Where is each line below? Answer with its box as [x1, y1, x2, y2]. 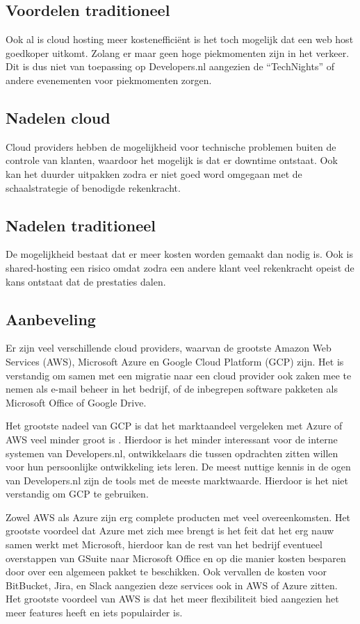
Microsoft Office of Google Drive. [6, 395, 147, 409]
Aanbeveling [6, 308, 96, 329]
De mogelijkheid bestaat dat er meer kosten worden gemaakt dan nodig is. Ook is [6, 247, 353, 261]
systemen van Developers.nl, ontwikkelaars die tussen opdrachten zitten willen [6, 445, 338, 460]
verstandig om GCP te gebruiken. [6, 486, 149, 501]
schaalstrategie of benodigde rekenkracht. [6, 180, 181, 195]
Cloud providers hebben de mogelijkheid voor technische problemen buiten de [6, 139, 336, 154]
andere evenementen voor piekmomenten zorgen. [6, 72, 212, 87]
